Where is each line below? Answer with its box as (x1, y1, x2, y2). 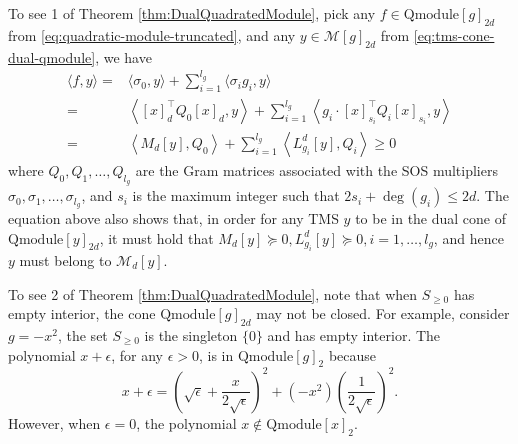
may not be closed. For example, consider (256, 303, 510, 324)
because (328, 344, 377, 365)
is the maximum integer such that (132, 185, 340, 206)
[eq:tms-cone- (413, 24, 495, 45)
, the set (57, 324, 108, 345)
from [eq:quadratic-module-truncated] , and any (8, 24, 296, 45)
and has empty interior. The (267, 324, 441, 345)
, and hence (433, 227, 504, 248)
